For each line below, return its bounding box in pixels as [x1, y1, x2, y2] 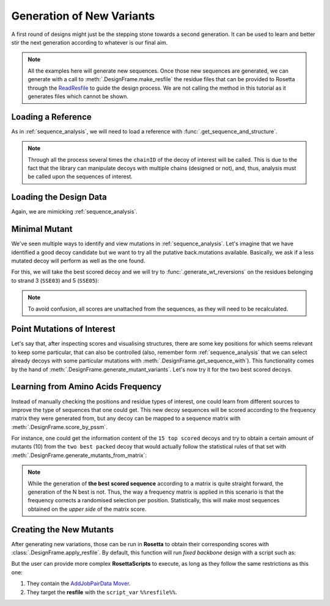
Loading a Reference [11, 112, 92, 122]
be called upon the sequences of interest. [28, 173, 133, 180]
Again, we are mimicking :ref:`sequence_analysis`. [11, 208, 137, 215]
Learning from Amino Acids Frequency [11, 381, 162, 392]
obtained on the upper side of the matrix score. [28, 505, 147, 513]
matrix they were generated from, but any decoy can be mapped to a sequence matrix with [11, 415, 241, 422]
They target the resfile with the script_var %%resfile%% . [26, 588, 177, 596]
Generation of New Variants [11, 9, 155, 23]
